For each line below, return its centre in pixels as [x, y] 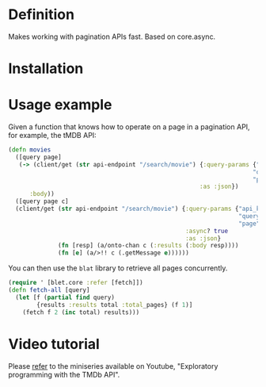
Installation [46, 69]
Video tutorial [54, 344]
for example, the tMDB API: [52, 136]
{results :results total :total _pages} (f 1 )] [115, 305]
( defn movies [30, 150]
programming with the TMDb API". [64, 374]
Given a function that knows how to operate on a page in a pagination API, [129, 127]
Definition [42, 15]
